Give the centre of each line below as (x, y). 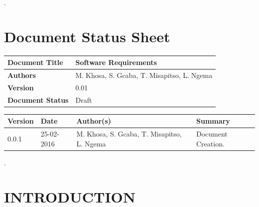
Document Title (35, 62)
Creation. (210, 143)
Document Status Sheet (87, 36)
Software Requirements (116, 62)
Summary (213, 121)
